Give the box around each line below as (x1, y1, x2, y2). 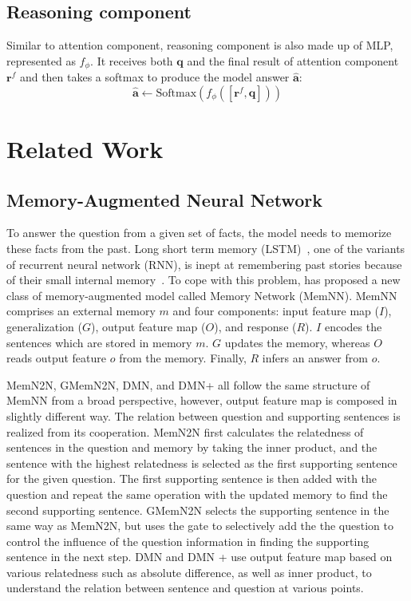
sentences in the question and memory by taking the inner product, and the (6, 439, 377, 456)
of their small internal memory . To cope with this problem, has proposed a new (6, 271, 401, 288)
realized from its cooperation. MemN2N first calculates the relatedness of (6, 423, 364, 440)
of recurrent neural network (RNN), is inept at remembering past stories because (6, 255, 402, 272)
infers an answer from (262, 350, 368, 366)
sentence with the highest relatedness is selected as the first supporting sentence (6, 454, 397, 471)
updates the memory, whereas (224, 334, 370, 350)
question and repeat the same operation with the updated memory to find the (6, 485, 388, 502)
